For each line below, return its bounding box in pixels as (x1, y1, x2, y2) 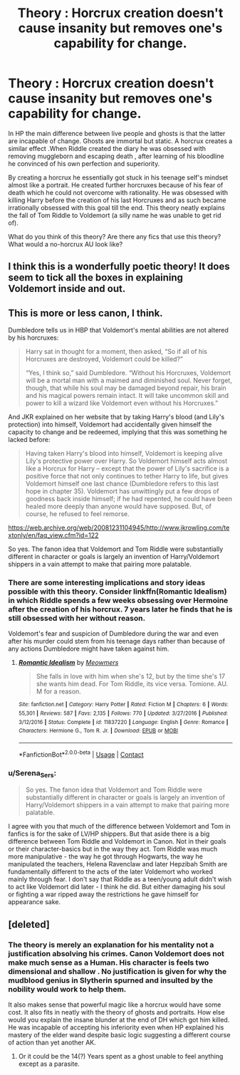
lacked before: (8, 436, 51, 444)
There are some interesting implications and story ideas (8, 578, 206, 588)
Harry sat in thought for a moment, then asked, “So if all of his (25, 347, 207, 356)
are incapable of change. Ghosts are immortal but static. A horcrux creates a (8, 137, 233, 145)
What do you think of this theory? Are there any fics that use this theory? (8, 232, 221, 241)
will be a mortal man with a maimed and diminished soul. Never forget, (25, 376, 232, 385)
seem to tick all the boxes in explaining (8, 272, 184, 284)
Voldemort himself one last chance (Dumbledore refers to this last (25, 479, 219, 488)
